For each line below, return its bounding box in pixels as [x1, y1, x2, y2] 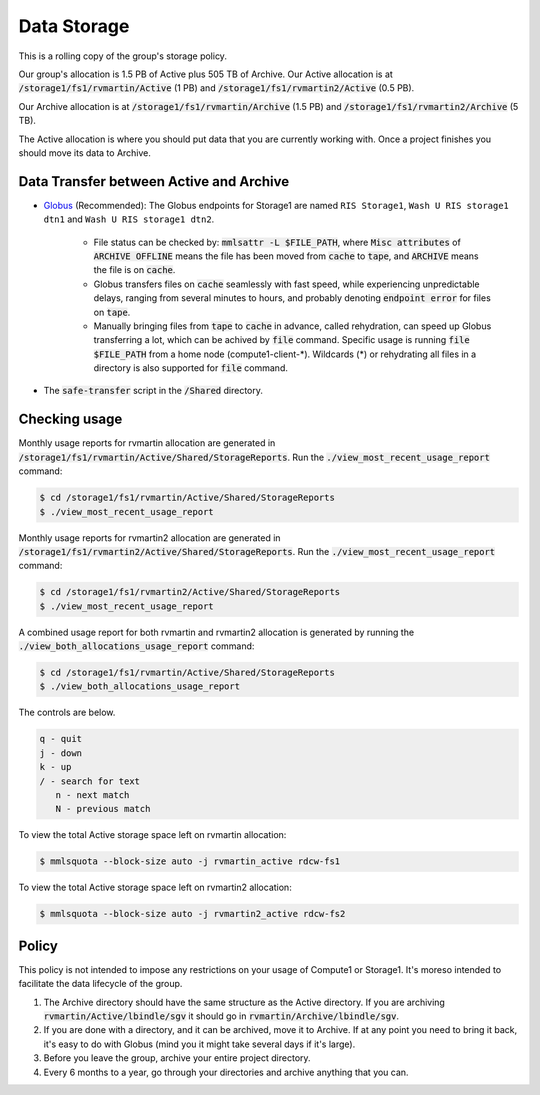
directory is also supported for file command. [93, 362, 289, 374]
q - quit [39, 733, 83, 745]
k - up [39, 761, 72, 773]
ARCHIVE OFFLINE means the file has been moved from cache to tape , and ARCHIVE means [93, 250, 479, 262]
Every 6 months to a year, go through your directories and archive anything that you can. [43, 1066, 409, 1078]
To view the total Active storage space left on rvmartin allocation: [18, 829, 287, 841]
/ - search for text [39, 775, 140, 787]
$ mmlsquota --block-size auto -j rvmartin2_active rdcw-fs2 [39, 908, 346, 920]
